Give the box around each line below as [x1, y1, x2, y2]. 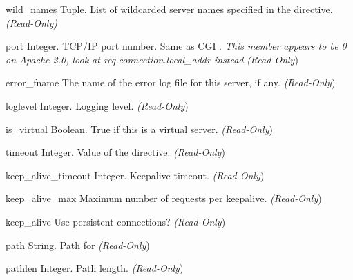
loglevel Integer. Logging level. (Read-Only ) [6, 98, 189, 112]
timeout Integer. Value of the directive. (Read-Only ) [6, 145, 225, 159]
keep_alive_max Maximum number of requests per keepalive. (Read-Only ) [6, 191, 322, 206]
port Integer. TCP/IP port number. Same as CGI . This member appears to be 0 [6, 39, 347, 53]
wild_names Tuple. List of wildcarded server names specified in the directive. [6, 2, 333, 16]
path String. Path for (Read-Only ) [6, 237, 150, 252]
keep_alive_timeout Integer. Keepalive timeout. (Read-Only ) [6, 168, 265, 182]
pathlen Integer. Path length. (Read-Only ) [6, 261, 184, 275]
